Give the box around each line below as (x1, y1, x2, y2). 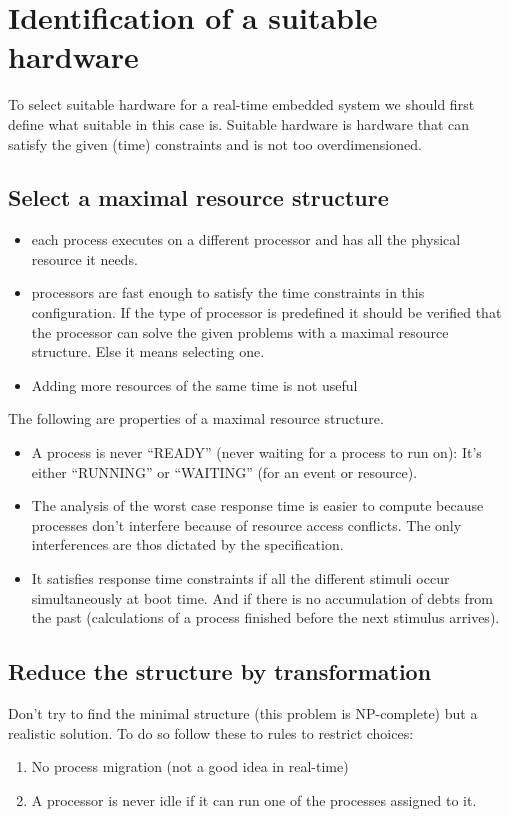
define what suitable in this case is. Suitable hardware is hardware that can (8, 113, 469, 134)
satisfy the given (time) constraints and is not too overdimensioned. (8, 133, 422, 154)
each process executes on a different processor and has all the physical (31, 229, 461, 250)
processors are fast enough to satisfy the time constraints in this (31, 282, 425, 303)
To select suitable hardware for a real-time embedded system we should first (8, 94, 475, 115)
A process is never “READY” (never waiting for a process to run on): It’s (31, 442, 482, 463)
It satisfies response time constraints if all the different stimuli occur (31, 568, 450, 589)
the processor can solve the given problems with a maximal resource (31, 321, 449, 342)
